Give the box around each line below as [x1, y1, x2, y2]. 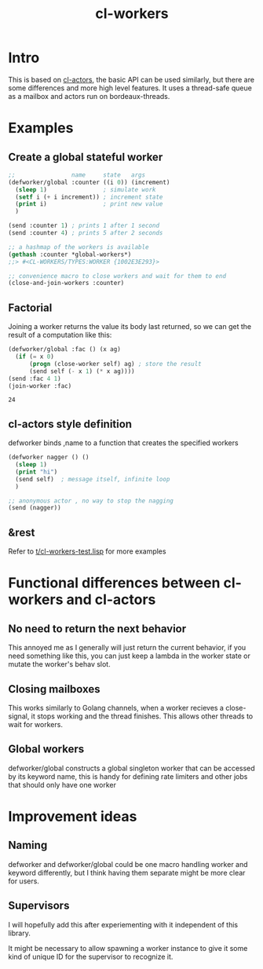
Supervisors [8, 899, 70, 912]
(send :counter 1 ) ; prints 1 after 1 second [8, 221, 159, 230]
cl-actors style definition [8, 417, 132, 430]
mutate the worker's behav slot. [8, 660, 111, 669]
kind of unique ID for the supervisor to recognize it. [8, 952, 174, 961]
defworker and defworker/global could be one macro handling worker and [8, 859, 249, 868]
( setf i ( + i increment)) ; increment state [15, 193, 163, 201]
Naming [8, 839, 48, 852]
